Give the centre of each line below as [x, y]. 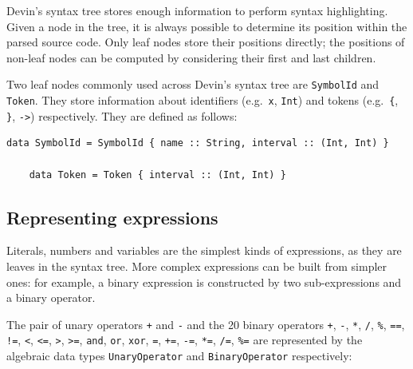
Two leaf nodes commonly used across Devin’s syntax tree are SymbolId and [193, 84]
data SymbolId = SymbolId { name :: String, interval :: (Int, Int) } [198, 143]
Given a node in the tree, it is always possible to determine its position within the [207, 26]
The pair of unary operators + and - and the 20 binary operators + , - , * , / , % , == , [206, 324]
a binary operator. [51, 298]
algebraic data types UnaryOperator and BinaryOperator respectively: [179, 356]
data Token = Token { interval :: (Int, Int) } [157, 175]
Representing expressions [112, 217]
